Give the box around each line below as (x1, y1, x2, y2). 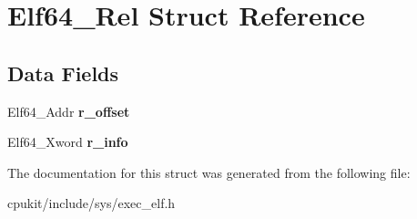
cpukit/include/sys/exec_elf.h (7, 193, 176, 213)
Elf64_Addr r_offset (7, 101, 130, 120)
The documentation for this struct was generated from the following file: (7, 162, 411, 182)
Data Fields (7, 58, 119, 87)
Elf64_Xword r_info (7, 132, 128, 151)
